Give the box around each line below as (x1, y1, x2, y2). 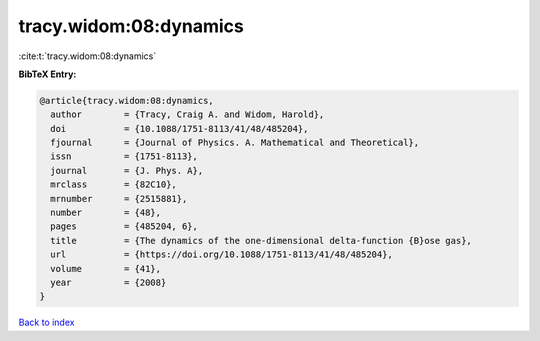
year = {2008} (50, 277, 167, 288)
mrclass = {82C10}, (50, 179, 177, 190)
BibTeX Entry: (18, 68, 77, 80)
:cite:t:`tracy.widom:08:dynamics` (18, 50, 157, 62)
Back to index (18, 316, 75, 329)
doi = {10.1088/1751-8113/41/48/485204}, (50, 123, 309, 134)
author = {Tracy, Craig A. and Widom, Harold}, (50, 109, 325, 120)
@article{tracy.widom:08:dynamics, (39, 95, 214, 106)
